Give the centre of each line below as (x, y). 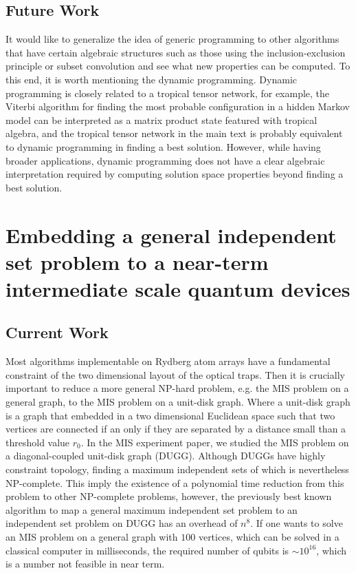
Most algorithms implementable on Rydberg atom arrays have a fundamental (168, 361)
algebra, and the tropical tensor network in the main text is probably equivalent (174, 133)
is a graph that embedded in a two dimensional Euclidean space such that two (170, 415)
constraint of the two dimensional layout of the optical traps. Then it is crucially (175, 374)
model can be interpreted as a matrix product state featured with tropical (162, 119)
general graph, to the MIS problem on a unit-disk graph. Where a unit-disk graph (178, 402)
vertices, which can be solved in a (269, 536)
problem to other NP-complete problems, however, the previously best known (169, 496)
